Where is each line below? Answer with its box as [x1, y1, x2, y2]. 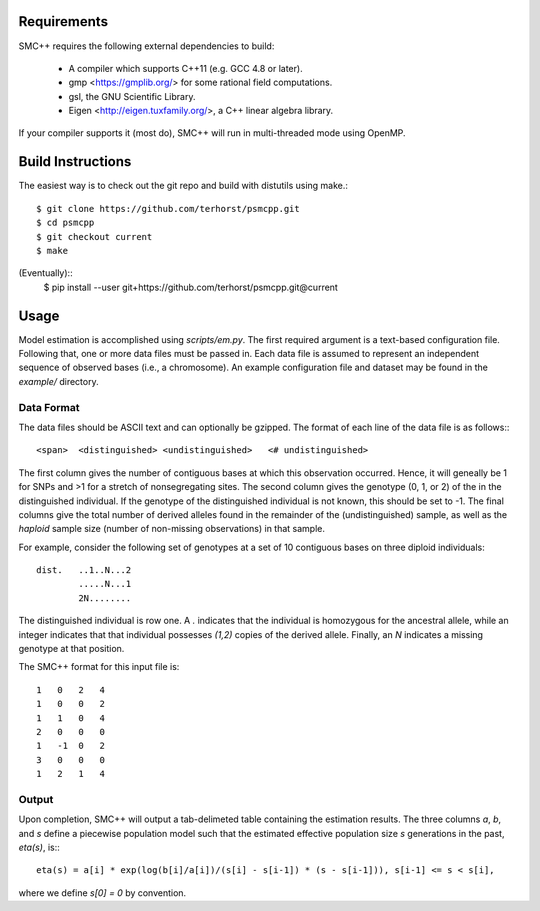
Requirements [18, 13, 109, 30]
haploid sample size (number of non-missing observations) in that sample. [18, 523, 325, 535]
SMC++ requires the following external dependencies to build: [18, 40, 275, 52]
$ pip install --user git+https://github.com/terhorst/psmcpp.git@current [43, 281, 339, 293]
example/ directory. [18, 375, 99, 387]
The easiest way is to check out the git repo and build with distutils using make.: [18, 180, 349, 192]
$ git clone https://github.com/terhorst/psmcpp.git [36, 203, 300, 214]
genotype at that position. [18, 643, 125, 655]
